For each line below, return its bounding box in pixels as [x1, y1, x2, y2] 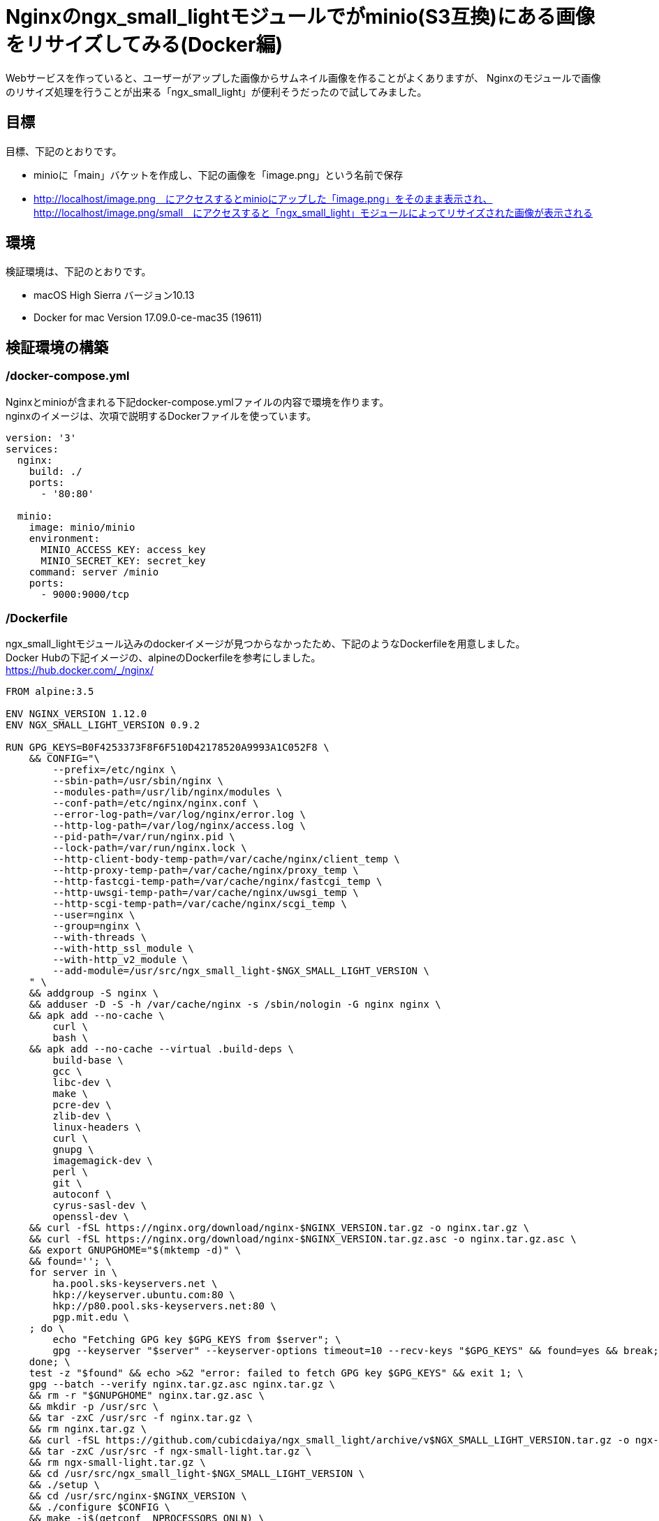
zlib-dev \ [52, 1110, 112, 1122]
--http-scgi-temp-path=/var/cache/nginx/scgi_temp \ [52, 898, 347, 910]
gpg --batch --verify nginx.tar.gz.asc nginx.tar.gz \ [29, 1379, 336, 1390]
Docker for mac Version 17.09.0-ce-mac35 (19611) [34, 311, 262, 324]
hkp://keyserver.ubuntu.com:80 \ [52, 1289, 235, 1301]
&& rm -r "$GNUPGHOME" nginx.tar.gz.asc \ [29, 1390, 265, 1402]
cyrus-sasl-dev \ [52, 1200, 147, 1212]
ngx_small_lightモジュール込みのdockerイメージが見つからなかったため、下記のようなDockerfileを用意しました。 [6, 638, 526, 650]
